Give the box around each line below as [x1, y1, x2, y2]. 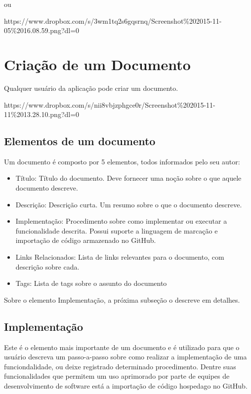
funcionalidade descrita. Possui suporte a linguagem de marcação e [15, 225, 218, 236]
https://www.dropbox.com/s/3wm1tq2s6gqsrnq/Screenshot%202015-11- [4, 15, 222, 26]
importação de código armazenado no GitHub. [15, 235, 156, 245]
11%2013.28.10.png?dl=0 [4, 109, 80, 119]
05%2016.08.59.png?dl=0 [4, 25, 80, 36]
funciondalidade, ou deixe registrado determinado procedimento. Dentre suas [4, 361, 236, 371]
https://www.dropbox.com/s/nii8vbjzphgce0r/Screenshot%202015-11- [4, 99, 215, 110]
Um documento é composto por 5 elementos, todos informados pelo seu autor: [4, 156, 240, 166]
